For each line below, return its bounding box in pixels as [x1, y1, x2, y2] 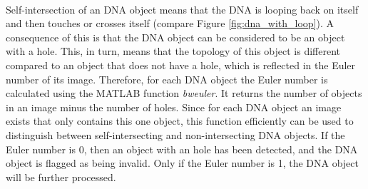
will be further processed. [6, 169, 116, 184]
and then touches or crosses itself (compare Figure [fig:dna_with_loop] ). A [6, 16, 334, 31]
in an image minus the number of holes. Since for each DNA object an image [6, 99, 342, 114]
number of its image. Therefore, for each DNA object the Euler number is [6, 71, 328, 86]
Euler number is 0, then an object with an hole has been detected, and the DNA [6, 141, 358, 156]
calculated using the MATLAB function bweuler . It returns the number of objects [6, 86, 362, 101]
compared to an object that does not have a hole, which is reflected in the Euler [6, 57, 356, 72]
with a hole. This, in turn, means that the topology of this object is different [6, 44, 341, 58]
